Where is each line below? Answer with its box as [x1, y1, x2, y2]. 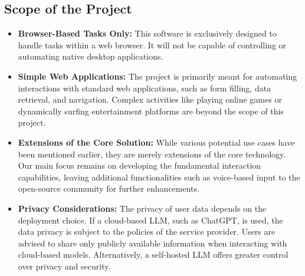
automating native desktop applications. [18, 50, 163, 63]
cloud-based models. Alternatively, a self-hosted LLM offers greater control [18, 248, 288, 261]
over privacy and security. [18, 259, 111, 272]
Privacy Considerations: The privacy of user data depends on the [18, 202, 267, 214]
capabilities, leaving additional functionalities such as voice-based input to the [18, 170, 300, 183]
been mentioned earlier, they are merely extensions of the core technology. [18, 147, 286, 160]
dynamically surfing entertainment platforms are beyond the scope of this [18, 104, 284, 117]
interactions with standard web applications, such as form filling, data [18, 81, 271, 94]
